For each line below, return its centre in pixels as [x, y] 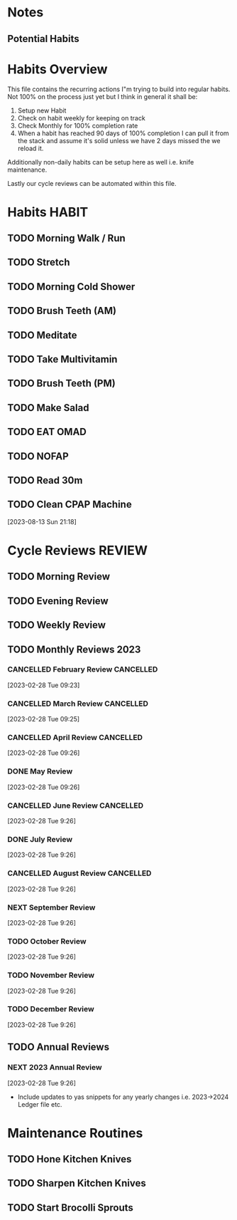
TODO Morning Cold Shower [71, 287]
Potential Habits [43, 39]
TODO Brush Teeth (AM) [62, 311]
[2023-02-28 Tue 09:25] [44, 719]
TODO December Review [51, 1009]
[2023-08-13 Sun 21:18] [42, 521]
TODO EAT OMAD [47, 432]
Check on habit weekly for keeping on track [81, 118]
